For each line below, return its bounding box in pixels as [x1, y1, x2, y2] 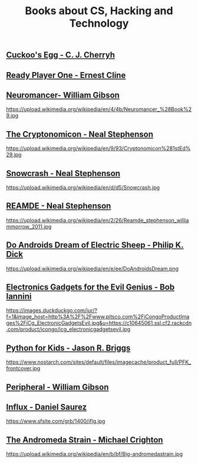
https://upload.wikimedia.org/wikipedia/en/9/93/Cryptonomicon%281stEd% [6, 145, 191, 152]
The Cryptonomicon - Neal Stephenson [6, 129, 154, 139]
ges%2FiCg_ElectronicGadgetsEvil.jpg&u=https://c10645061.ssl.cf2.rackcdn [6, 319, 192, 327]
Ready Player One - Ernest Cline [6, 70, 126, 80]
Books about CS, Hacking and [25, 4, 173, 18]
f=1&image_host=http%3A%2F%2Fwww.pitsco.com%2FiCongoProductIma [6, 313, 190, 320]
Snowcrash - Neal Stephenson [6, 168, 121, 178]
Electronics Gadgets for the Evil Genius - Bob [6, 282, 175, 292]
